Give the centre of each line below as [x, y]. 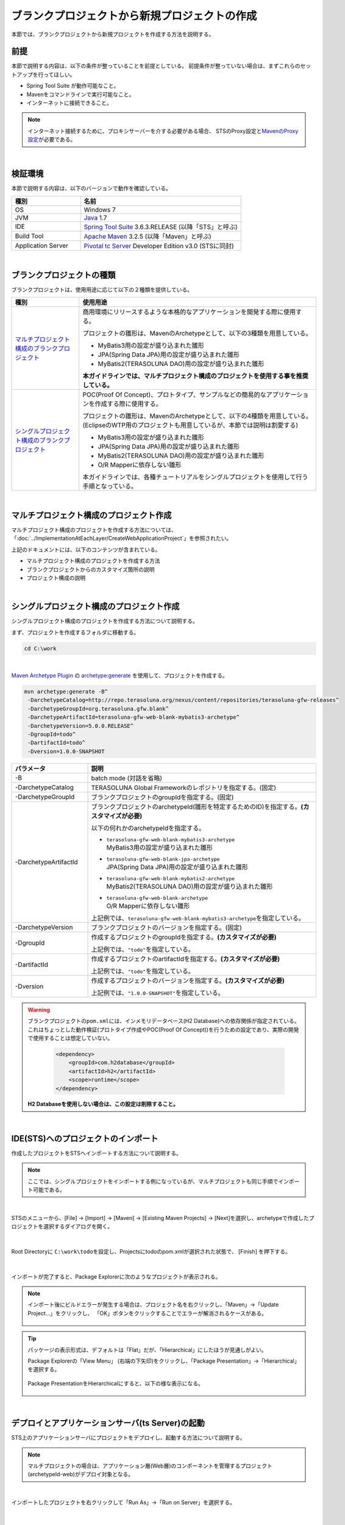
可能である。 [49, 1189]
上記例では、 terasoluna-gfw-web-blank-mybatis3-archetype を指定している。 [198, 918]
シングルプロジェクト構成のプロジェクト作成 [95, 607]
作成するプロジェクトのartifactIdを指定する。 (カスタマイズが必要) [186, 959]
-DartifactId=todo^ [56, 743]
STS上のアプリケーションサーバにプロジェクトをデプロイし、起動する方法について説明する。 [129, 1438]
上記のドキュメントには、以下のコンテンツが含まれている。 [86, 550]
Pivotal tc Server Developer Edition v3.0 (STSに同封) [159, 246]
